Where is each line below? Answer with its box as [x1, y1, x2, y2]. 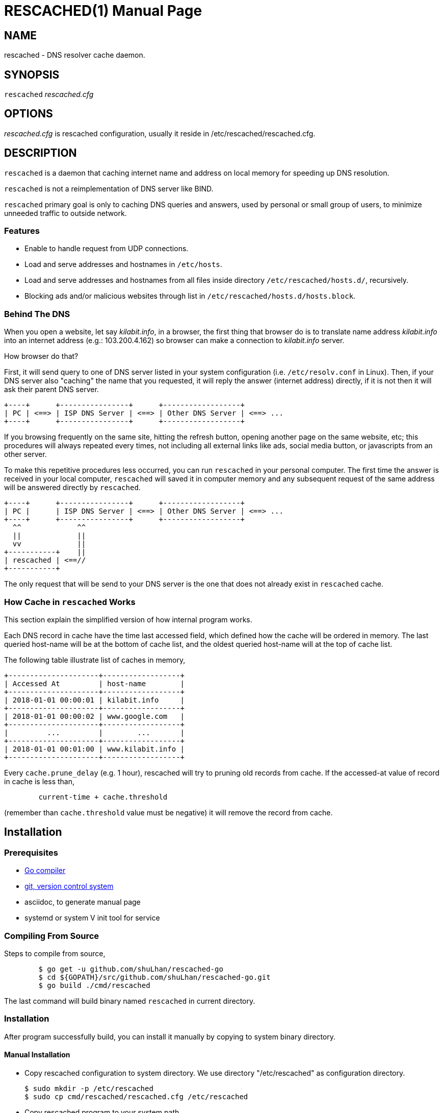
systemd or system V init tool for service [24, 913, 160, 923]
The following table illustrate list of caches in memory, [4, 655, 186, 664]
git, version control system [24, 882, 114, 891]
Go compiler [24, 866, 66, 875]
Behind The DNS [4, 308, 70, 319]
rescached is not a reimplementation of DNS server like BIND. [4, 184, 214, 193]
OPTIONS [4, 107, 53, 120]
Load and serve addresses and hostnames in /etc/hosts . [24, 260, 222, 269]
